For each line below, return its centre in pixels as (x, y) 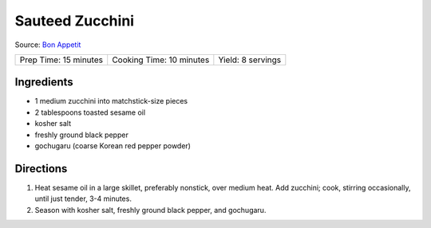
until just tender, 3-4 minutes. (83, 199)
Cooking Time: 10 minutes (161, 60)
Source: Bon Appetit (48, 45)
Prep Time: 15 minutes (61, 60)
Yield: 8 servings (250, 60)
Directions (41, 169)
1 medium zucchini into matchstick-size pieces (111, 101)
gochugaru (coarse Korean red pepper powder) (113, 146)
